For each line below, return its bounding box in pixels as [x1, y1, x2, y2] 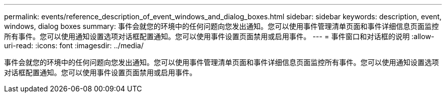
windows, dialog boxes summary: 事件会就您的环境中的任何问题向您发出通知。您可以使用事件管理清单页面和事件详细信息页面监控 [4, 22, 439, 30]
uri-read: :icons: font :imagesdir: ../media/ [4, 41, 144, 50]
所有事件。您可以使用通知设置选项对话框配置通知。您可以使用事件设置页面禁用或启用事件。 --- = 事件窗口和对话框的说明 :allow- [4, 32, 435, 41]
